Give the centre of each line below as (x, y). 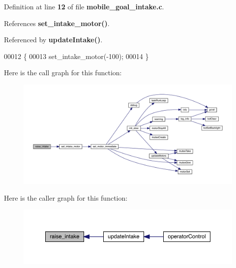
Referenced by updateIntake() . (53, 40)
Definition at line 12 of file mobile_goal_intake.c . (84, 6)
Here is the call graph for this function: (63, 73)
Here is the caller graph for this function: (66, 197)
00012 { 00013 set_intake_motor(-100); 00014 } (76, 56)
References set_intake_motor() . (57, 23)
